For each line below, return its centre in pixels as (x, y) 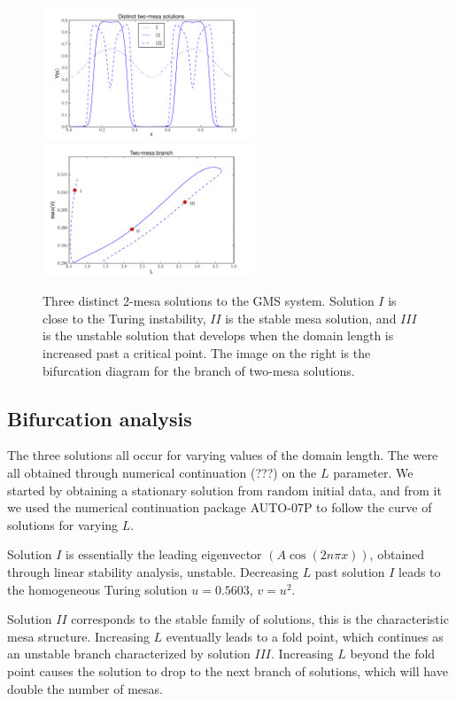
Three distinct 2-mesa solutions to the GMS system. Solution (209, 301)
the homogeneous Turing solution (97, 589)
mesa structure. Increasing (78, 636)
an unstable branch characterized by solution (129, 654)
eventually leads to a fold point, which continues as (305, 636)
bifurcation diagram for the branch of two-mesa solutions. (199, 370)
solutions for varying (63, 524)
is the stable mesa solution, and (311, 318)
